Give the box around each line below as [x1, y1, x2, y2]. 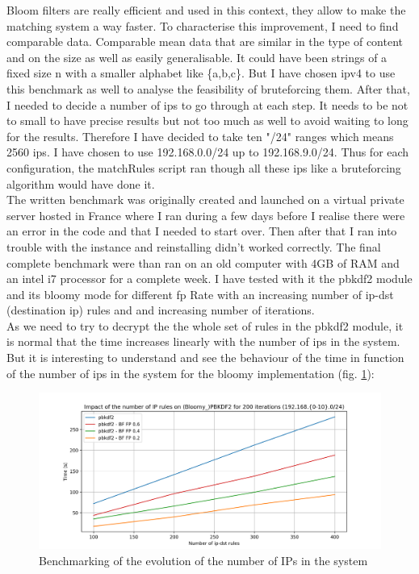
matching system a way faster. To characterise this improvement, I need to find [6, 17, 399, 34]
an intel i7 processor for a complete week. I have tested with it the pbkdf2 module [6, 270, 413, 287]
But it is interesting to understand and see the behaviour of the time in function [6, 349, 404, 366]
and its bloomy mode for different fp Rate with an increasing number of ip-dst [6, 285, 394, 302]
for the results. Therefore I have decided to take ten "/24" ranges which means [6, 127, 394, 144]
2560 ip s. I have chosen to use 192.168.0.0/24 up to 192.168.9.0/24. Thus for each [6, 143, 409, 160]
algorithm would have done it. [6, 175, 155, 192]
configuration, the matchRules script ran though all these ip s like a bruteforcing [6, 159, 401, 176]
